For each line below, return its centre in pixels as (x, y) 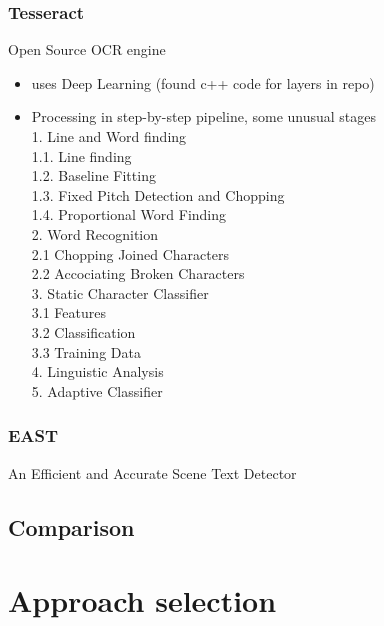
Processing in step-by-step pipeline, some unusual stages (204, 116)
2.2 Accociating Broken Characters (138, 273)
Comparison (71, 526)
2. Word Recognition (95, 233)
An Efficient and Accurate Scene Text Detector (152, 472)
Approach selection (142, 600)
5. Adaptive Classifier (97, 390)
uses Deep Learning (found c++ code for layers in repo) (203, 82)
